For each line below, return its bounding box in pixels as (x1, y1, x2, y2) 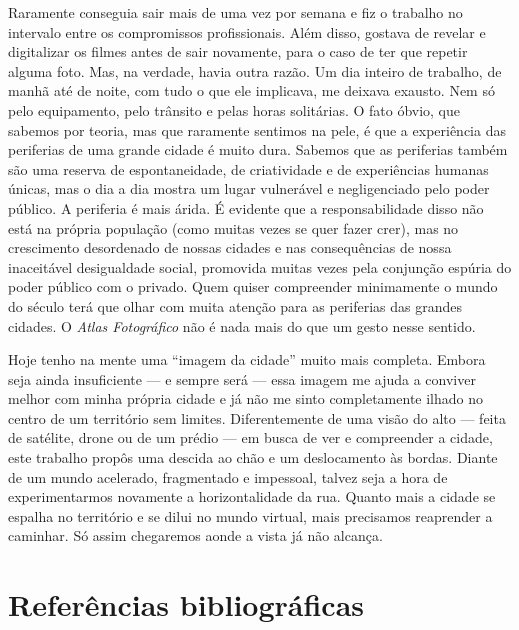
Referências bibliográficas (8, 584, 365, 625)
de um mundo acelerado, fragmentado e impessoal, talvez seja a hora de (8, 466, 448, 487)
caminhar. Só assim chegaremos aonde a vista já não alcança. (8, 525, 383, 546)
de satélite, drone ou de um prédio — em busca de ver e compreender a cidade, (8, 427, 493, 448)
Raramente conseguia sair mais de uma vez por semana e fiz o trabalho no (8, 2, 463, 22)
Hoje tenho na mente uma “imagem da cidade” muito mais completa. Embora (8, 349, 486, 370)
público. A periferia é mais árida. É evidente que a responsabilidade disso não (8, 197, 484, 218)
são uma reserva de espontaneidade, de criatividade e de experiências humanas (8, 158, 489, 179)
